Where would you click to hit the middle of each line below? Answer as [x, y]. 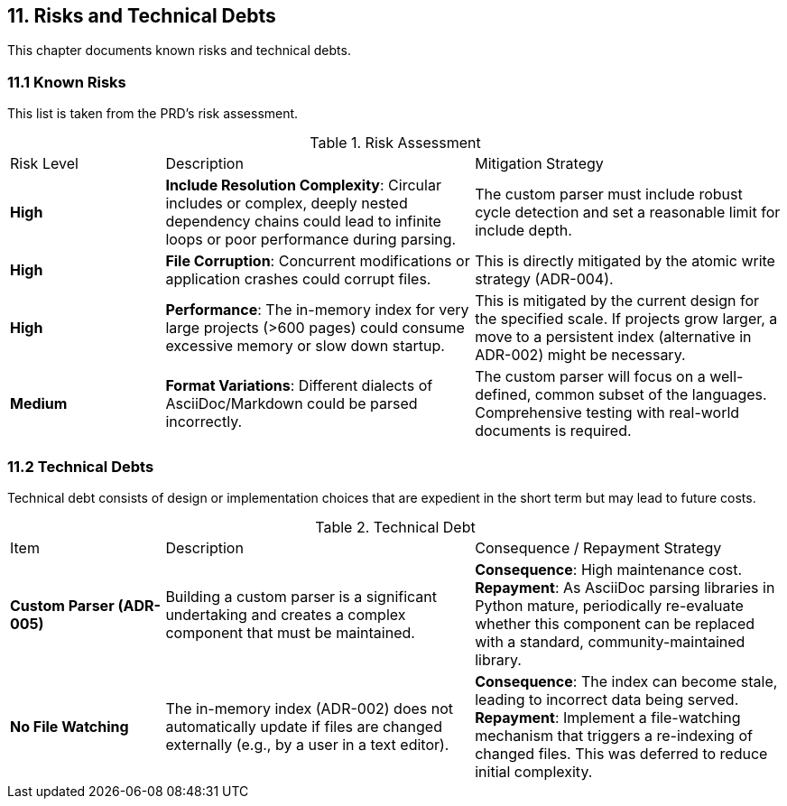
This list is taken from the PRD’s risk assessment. [153, 114]
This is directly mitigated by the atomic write [625, 261]
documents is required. [553, 431]
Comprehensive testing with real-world [607, 413]
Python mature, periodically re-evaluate [609, 605]
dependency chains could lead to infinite [303, 222]
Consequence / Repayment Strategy [598, 547]
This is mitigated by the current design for [617, 301]
